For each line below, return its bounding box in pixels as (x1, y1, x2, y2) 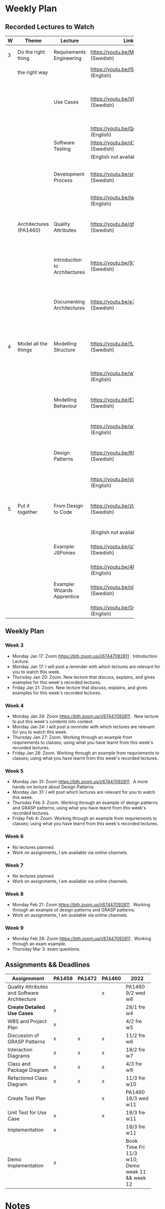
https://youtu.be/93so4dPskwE (90, 259, 164, 266)
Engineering (53, 55, 82, 62)
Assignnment (12, 975, 44, 982)
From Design (53, 503, 83, 509)
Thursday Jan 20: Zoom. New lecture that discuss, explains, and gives (12, 674, 155, 680)
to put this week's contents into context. (12, 718, 94, 724)
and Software (7, 989, 39, 996)
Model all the (17, 340, 48, 347)
